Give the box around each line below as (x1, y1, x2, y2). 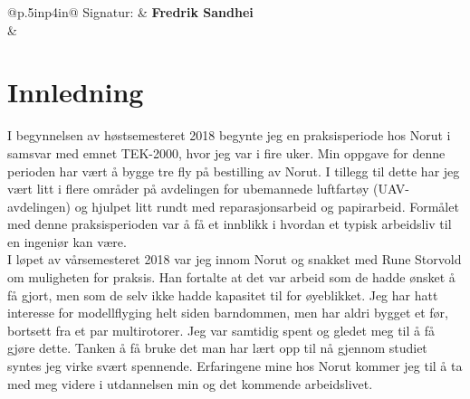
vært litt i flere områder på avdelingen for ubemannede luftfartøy (7, 179, 369, 198)
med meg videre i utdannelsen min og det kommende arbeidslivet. (7, 374, 373, 393)
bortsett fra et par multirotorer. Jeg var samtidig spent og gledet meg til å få (7, 320, 436, 339)
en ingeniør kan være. (7, 232, 127, 251)
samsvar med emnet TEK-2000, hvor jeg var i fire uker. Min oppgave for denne (7, 143, 446, 162)
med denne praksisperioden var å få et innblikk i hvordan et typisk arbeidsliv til (7, 214, 452, 233)
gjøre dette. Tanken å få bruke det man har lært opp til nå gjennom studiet (7, 338, 427, 357)
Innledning (7, 73, 144, 110)
